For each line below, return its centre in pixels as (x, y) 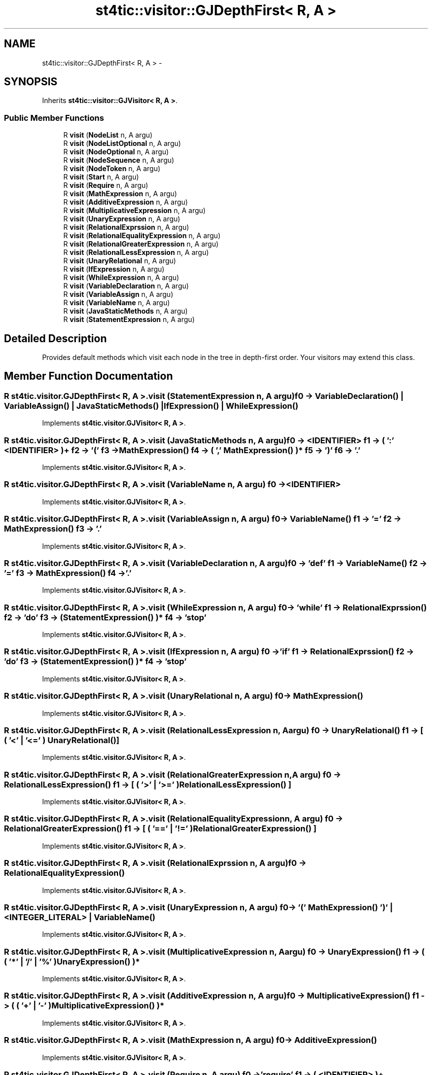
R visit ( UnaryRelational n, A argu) (120, 261)
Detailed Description (55, 338)
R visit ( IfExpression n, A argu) (114, 269)
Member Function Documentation (89, 376)
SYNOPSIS (31, 82)
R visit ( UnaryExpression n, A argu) (122, 219)
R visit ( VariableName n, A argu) (117, 303)
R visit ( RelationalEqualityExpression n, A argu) (142, 236)
